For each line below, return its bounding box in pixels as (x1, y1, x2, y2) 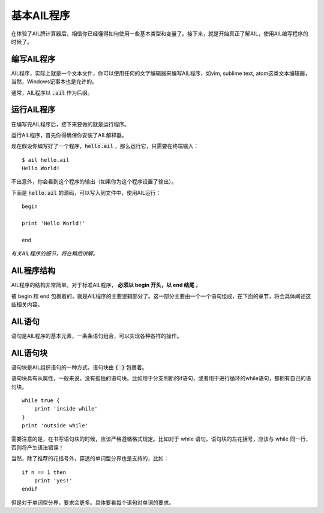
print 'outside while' (22, 423, 89, 429)
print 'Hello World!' (22, 220, 85, 227)
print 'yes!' (34, 477, 73, 484)
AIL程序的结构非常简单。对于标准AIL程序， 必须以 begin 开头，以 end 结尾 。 (11, 282, 202, 289)
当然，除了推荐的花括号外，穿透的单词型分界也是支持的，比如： (11, 455, 169, 462)
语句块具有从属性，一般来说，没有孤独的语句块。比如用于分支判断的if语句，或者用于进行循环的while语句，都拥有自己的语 (11, 375, 311, 382)
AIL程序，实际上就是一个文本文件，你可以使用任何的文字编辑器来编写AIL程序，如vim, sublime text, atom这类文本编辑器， (11, 70, 311, 77)
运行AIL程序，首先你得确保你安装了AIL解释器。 (11, 131, 127, 138)
